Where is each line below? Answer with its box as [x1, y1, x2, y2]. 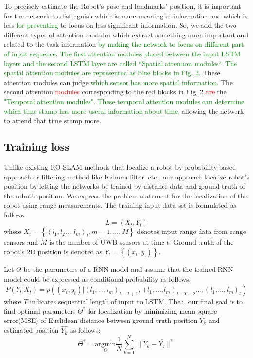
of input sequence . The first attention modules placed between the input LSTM [4, 48, 241, 58]
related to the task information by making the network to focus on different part [4, 39, 244, 49]
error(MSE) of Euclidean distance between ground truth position [4, 315, 198, 325]
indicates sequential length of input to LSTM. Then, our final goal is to [30, 296, 243, 306]
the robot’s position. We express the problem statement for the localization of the [4, 190, 248, 200]
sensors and [4, 237, 38, 247]
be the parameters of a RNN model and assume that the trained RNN [23, 264, 233, 274]
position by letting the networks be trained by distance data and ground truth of [4, 181, 245, 191]
